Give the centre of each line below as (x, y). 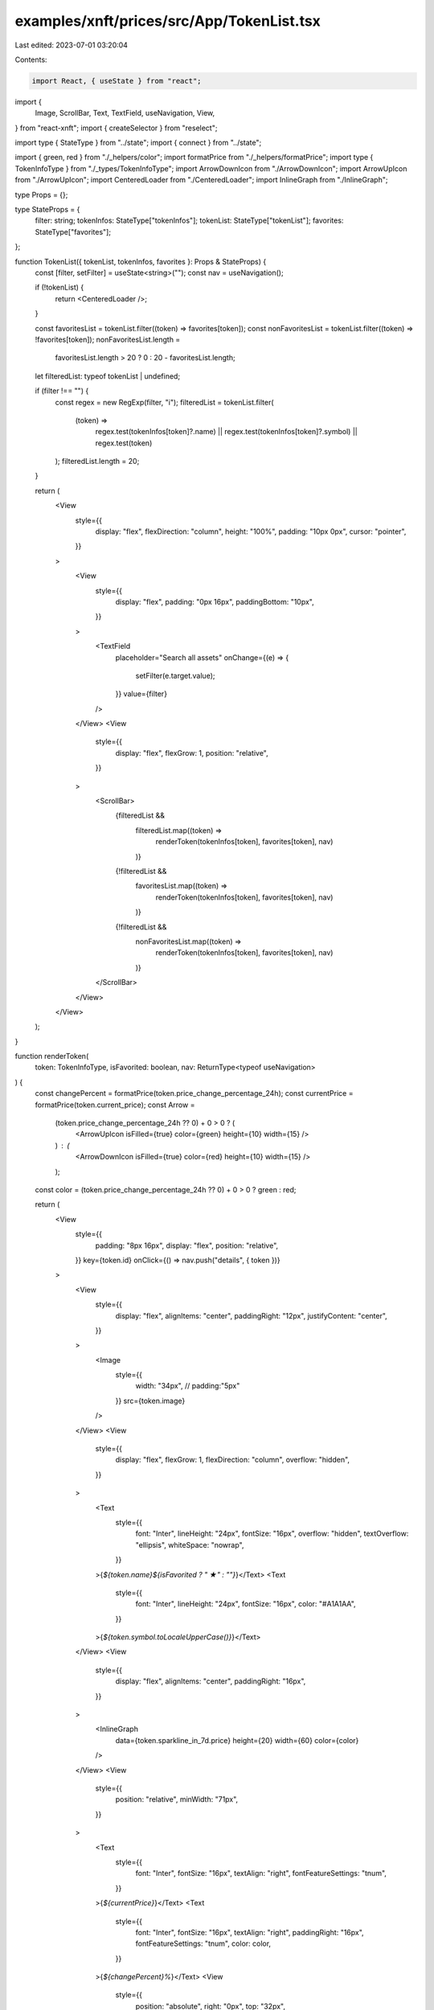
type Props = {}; (41, 195)
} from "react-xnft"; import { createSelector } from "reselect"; (116, 128)
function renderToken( (52, 1056)
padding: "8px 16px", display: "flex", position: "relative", (187, 1245)
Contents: (31, 59)
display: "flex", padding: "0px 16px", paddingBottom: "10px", (215, 601)
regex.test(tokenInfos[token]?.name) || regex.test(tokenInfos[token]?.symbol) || (226, 432)
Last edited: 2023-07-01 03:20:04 (72, 45)
